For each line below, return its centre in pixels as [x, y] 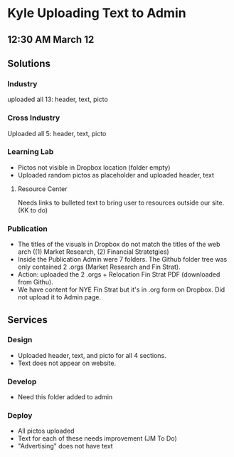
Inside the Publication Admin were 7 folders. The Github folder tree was [122, 260]
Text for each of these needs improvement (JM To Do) [97, 438]
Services [28, 320]
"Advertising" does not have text [65, 446]
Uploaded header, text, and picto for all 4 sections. [92, 355]
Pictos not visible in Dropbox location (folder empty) [94, 167]
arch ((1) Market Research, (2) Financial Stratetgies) [93, 252]
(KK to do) [33, 210]
